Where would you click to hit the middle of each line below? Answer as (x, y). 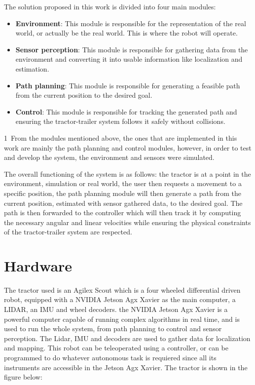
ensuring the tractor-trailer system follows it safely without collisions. (120, 121)
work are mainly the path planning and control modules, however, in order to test (128, 147)
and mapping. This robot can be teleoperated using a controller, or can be (116, 348)
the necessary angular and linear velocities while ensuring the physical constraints (127, 222)
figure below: (23, 377)
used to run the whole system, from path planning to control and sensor (113, 328)
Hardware (38, 266)
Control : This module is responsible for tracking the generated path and (126, 111)
